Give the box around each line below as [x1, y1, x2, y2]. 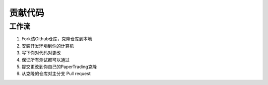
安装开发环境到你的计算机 [21, 43, 74, 49]
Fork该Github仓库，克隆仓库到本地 [21, 36, 92, 42]
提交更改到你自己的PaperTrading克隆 [21, 64, 97, 70]
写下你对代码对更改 [21, 50, 61, 56]
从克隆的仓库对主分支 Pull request [21, 71, 91, 77]
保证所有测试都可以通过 [21, 57, 69, 63]
